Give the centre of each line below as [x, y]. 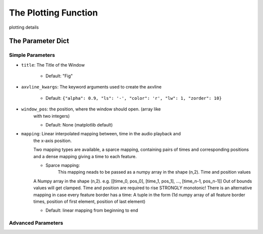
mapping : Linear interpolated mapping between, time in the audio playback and [101, 134]
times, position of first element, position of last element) [89, 201]
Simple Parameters [32, 55]
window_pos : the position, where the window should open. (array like [91, 109]
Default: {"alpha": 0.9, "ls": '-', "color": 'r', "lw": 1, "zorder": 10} [134, 98]
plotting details [24, 27]
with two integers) [52, 116]
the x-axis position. [53, 141]
